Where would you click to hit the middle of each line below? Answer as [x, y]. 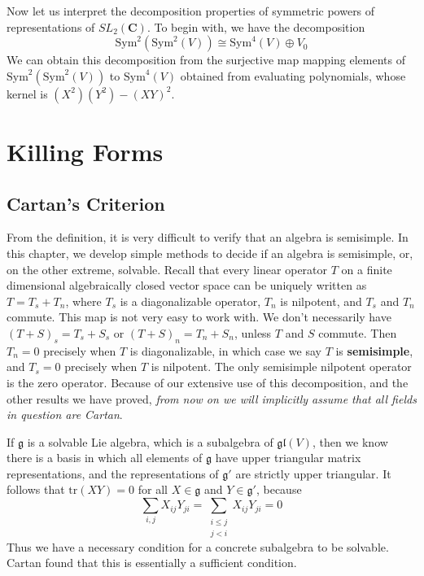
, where [83, 301]
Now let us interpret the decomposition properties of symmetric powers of [191, 11]
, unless [253, 332]
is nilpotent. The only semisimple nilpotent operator [281, 367]
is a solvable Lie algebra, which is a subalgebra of [150, 441]
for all [153, 489]
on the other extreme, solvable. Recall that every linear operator [167, 269]
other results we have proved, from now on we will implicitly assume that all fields [212, 398]
